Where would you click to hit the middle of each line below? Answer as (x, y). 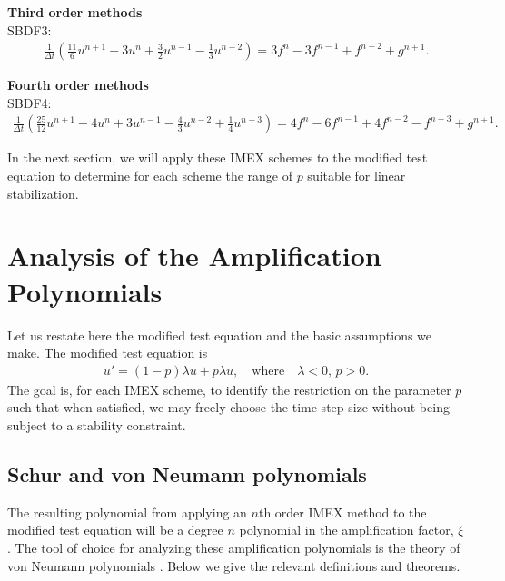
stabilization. (43, 193)
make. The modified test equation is (108, 353)
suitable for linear (356, 176)
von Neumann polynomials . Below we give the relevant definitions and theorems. (234, 565)
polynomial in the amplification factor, (347, 530)
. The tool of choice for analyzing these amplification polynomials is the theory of (234, 547)
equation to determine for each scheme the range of (150, 176)
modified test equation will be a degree (115, 530)
